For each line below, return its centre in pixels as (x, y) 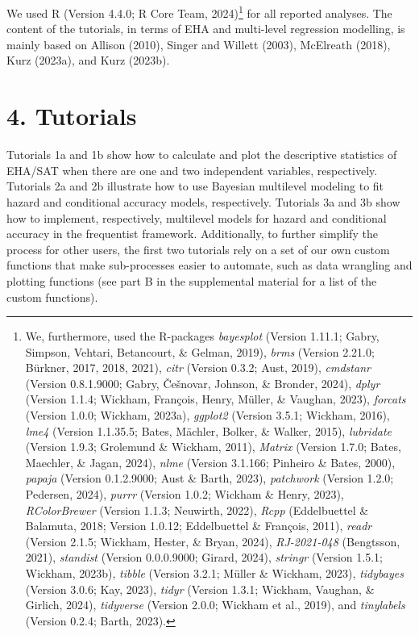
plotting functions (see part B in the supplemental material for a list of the (192, 280)
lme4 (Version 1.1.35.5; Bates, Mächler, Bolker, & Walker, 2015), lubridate (209, 430)
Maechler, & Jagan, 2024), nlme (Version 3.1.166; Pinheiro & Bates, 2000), (210, 462)
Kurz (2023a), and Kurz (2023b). (88, 60)
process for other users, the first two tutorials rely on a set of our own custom (198, 249)
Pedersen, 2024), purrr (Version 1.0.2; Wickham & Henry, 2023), (185, 494)
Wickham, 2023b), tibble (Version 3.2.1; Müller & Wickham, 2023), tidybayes (214, 573)
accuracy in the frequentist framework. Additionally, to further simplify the (192, 234)
